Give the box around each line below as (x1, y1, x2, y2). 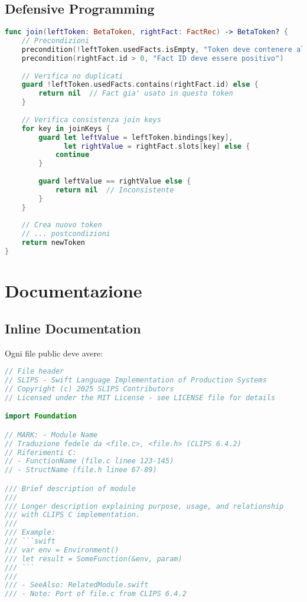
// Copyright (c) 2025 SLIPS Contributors (5, 384, 174, 393)
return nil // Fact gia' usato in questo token (38, 89, 233, 98)
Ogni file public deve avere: (5, 346, 103, 359)
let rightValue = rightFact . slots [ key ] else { (64, 142, 250, 150)
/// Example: (5, 528, 55, 537)
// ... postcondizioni (21, 230, 110, 238)
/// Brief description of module (5, 484, 136, 493)
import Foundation (5, 412, 77, 421)
